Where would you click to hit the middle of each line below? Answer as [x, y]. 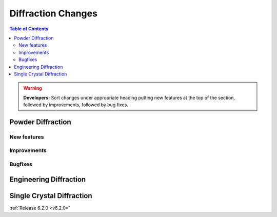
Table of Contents [29, 29]
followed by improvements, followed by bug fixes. [76, 105]
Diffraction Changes [53, 13]
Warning [33, 88]
